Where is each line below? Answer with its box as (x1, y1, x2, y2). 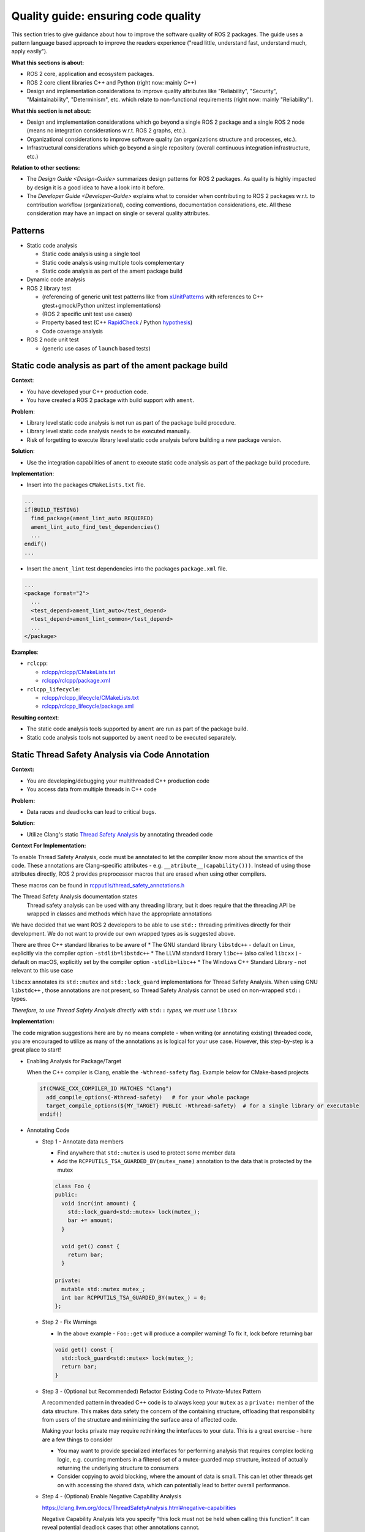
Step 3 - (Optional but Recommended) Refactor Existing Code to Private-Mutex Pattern (42, 1387, 262, 1395)
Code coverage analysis (42, 327, 103, 335)
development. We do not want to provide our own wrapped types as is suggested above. (11, 930, 236, 937)
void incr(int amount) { (61, 1200, 136, 1207)
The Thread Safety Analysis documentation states (11, 893, 138, 900)
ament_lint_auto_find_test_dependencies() (31, 523, 160, 530)
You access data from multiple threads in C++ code (26, 786, 157, 793)
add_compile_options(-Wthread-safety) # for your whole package (46, 1094, 250, 1101)
